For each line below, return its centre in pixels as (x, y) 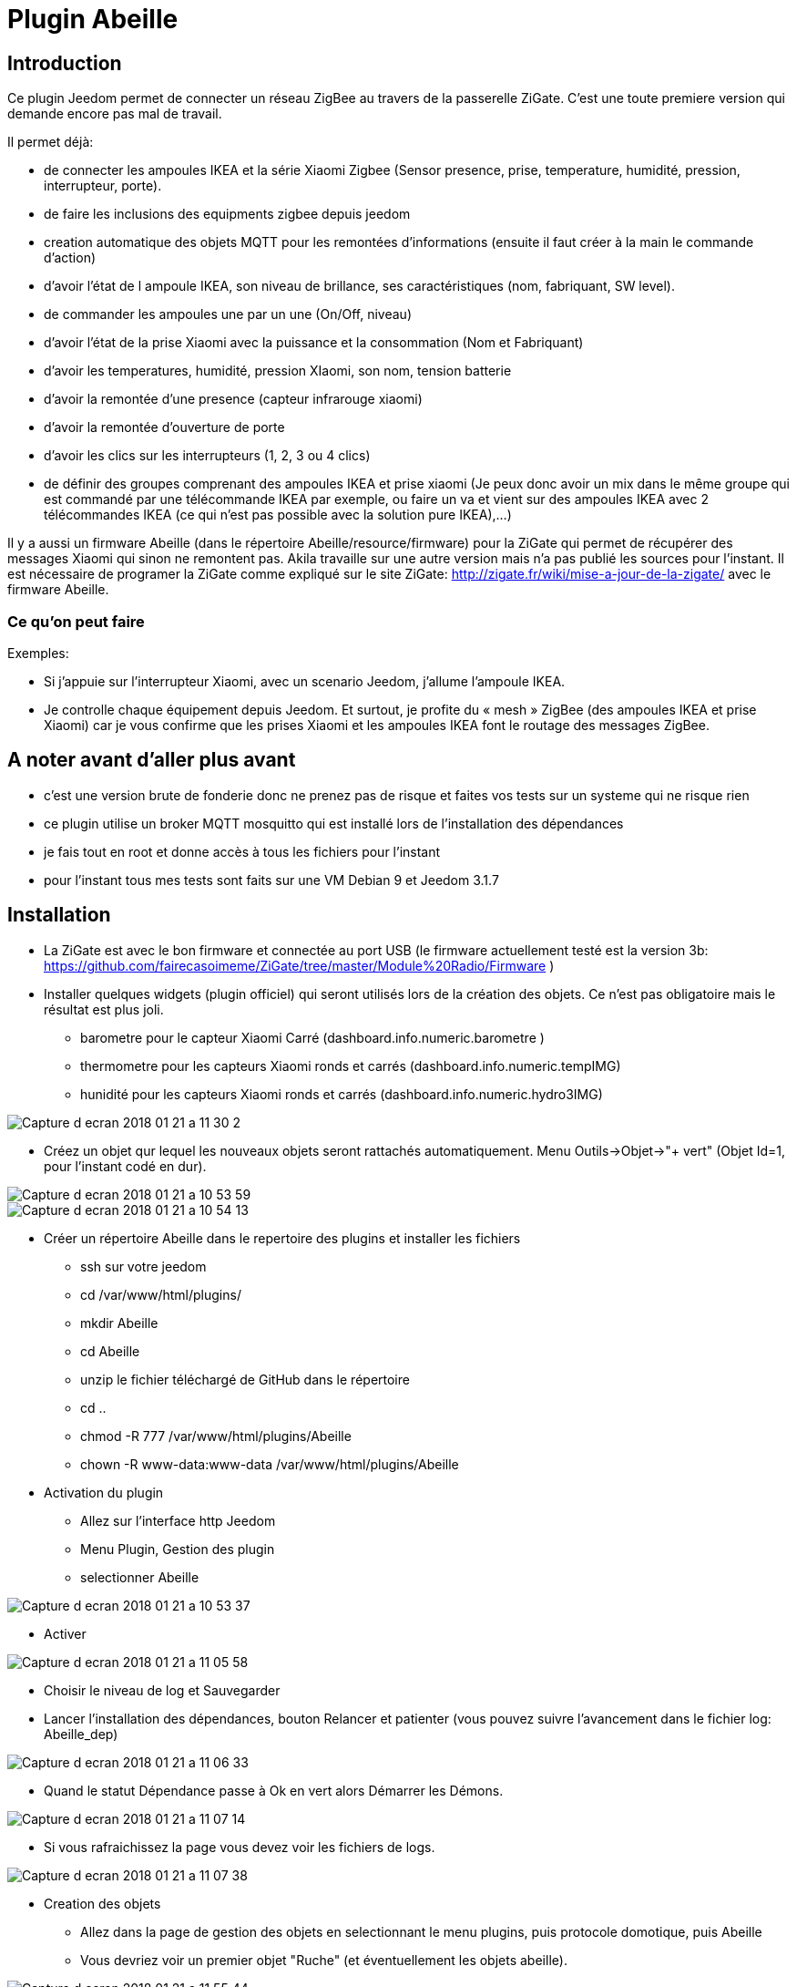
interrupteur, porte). (103, 186)
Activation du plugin (104, 1492)
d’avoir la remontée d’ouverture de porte (164, 427)
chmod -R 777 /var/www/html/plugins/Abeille (216, 1436)
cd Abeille (110, 1351)
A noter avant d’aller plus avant (152, 760)
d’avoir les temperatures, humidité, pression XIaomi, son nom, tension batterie (278, 371)
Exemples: (38, 653)
